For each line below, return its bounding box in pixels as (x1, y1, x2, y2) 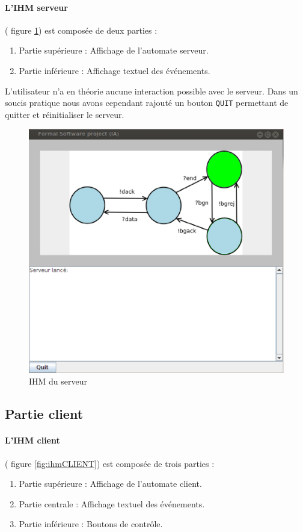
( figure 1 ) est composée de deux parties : (5, 23, 158, 36)
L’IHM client (5, 434, 60, 447)
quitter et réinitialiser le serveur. (5, 108, 124, 120)
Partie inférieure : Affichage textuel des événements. (19, 64, 210, 76)
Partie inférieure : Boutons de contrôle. (19, 518, 163, 530)
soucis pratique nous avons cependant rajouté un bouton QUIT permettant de (5, 96, 289, 109)
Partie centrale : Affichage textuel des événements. (19, 497, 205, 510)
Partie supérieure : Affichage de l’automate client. (19, 477, 202, 490)
